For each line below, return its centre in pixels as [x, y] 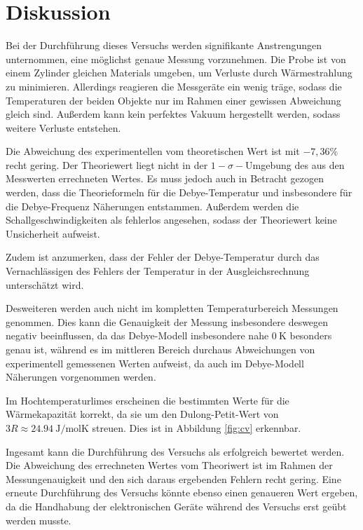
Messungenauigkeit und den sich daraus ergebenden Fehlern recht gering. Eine [173, 478]
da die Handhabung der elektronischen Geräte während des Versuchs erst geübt [176, 506]
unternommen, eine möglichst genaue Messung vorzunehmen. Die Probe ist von [176, 59]
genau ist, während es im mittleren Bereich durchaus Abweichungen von [160, 349]
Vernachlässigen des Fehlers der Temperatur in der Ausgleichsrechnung [158, 271]
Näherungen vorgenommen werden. [81, 377]
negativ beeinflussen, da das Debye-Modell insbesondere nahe [137, 335]
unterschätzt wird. [45, 284]
